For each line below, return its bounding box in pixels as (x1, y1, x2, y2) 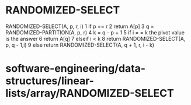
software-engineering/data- (5, 62, 146, 75)
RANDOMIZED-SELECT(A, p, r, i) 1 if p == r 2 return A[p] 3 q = (5, 23, 154, 30)
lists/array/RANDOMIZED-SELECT (5, 87, 175, 100)
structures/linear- (5, 74, 95, 87)
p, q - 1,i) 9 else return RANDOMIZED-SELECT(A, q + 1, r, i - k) (5, 41, 155, 48)
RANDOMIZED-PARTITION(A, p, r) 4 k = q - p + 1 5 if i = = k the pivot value (5, 29, 185, 36)
